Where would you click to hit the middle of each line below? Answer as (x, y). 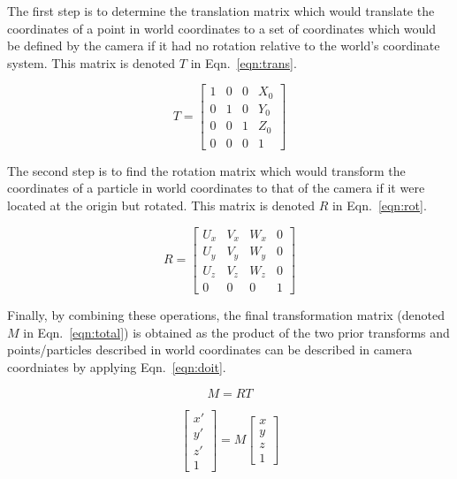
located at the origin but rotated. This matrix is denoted (161, 205)
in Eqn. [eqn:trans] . (244, 62)
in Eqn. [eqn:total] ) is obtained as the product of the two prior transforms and (236, 332)
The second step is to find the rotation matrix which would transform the (206, 170)
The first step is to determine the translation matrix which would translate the (221, 11)
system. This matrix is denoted (91, 62)
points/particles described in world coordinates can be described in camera (210, 350)
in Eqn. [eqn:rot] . (379, 205)
